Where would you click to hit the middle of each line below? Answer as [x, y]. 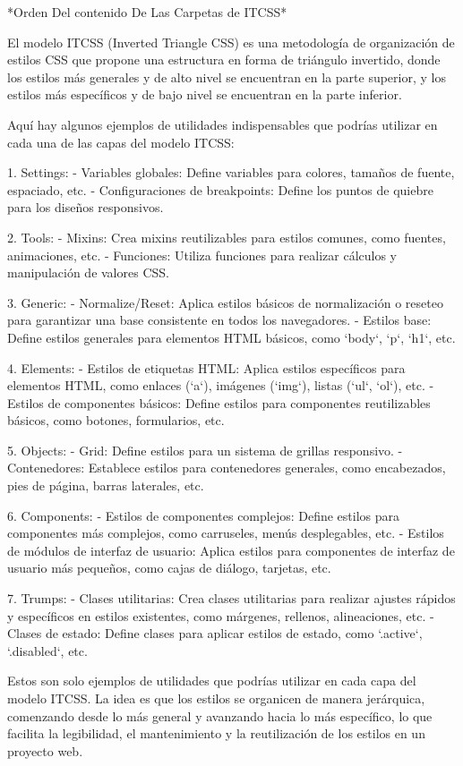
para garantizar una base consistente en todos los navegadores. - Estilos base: [219, 320]
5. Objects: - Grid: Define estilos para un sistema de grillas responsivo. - [205, 450]
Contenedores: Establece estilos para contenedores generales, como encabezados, [227, 468]
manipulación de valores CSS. [88, 272]
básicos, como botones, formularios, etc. [116, 420]
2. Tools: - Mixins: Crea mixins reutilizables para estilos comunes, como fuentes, [227, 237]
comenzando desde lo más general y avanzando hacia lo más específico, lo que [220, 715]
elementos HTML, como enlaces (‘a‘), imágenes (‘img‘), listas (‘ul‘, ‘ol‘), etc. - [221, 385]
